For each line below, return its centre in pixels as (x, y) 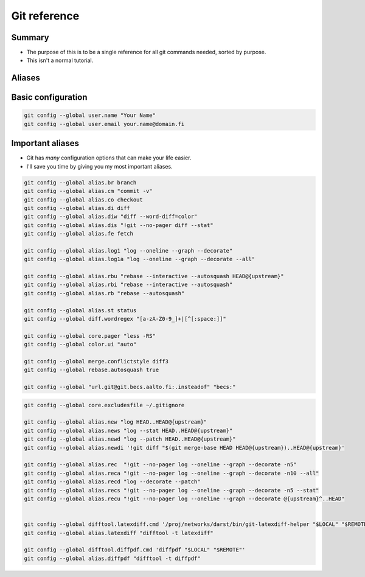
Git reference (45, 16)
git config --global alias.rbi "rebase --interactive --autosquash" (128, 285)
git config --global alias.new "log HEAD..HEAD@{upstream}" (116, 422)
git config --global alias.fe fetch (79, 234)
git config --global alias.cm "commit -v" (88, 191)
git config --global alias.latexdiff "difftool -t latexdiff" (119, 533)
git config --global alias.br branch (80, 182)
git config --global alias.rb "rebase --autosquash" (104, 293)
